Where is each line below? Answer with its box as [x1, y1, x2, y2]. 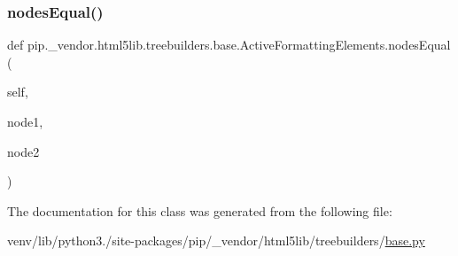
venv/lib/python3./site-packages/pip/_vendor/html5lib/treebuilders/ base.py [7, 231, 425, 250]
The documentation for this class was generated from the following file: [7, 201, 392, 220]
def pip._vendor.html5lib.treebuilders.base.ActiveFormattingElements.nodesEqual [7, 35, 451, 54]
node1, [7, 112, 43, 130]
